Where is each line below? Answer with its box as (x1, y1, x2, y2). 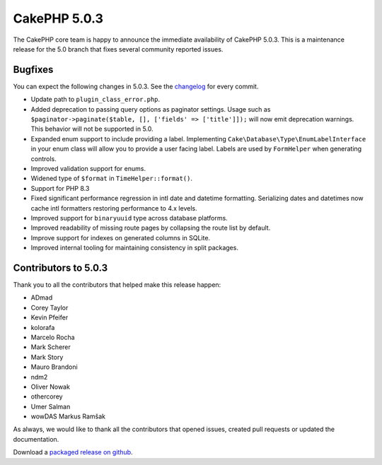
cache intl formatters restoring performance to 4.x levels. (30, 204, 197, 212)
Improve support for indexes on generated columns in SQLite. (30, 233, 211, 242)
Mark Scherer (30, 343, 71, 351)
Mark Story (30, 353, 64, 361)
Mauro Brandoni (30, 363, 78, 371)
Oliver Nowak (30, 382, 71, 391)
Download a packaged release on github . (13, 448, 134, 457)
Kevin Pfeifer (30, 313, 69, 322)
